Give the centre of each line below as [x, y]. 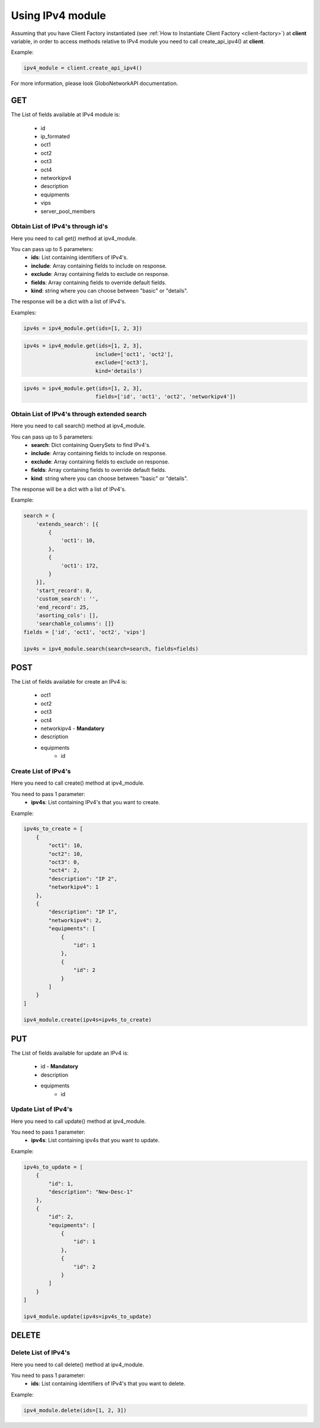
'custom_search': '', [67, 599]
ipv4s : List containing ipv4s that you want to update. [95, 1140]
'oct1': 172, [80, 566]
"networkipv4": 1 [73, 887]
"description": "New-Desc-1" [91, 1192]
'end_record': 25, [63, 607]
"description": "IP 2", [83, 879]
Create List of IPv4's [41, 771]
